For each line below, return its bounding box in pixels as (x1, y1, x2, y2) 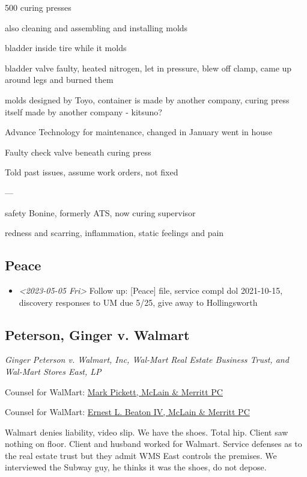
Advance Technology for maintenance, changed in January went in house (5, 126, 272, 138)
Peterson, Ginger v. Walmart (5, 325, 190, 344)
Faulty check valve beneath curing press (5, 145, 151, 158)
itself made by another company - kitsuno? (5, 105, 162, 118)
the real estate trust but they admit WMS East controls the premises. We (5, 449, 277, 461)
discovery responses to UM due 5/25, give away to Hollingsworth (19, 296, 258, 308)
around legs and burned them (5, 73, 114, 86)
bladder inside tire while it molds (5, 41, 127, 54)
